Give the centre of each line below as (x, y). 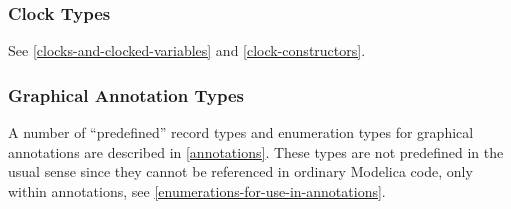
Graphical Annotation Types (126, 94)
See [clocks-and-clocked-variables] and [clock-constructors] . (187, 50)
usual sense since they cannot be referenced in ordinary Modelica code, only (240, 171)
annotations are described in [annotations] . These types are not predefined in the (256, 151)
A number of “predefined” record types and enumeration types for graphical (241, 132)
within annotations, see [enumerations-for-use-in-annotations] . (197, 190)
